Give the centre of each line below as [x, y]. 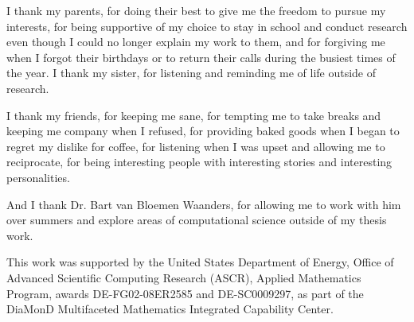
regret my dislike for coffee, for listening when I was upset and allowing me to [196, 146]
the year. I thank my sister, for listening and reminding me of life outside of [191, 73]
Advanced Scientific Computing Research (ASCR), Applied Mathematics [184, 277]
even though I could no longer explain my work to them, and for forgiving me [196, 42]
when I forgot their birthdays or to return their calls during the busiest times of [201, 57]
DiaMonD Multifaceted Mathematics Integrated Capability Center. [170, 309]
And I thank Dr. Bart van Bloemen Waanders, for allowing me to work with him [204, 204]
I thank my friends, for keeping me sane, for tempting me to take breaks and [194, 115]
